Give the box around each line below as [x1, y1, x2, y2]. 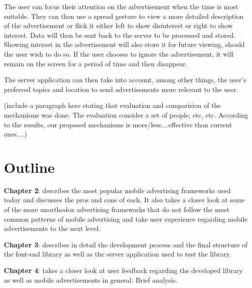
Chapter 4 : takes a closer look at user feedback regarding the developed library [4, 265, 243, 275]
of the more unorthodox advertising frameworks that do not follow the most [4, 204, 230, 214]
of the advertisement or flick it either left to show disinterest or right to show [4, 20, 233, 30]
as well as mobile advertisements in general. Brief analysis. [4, 274, 178, 285]
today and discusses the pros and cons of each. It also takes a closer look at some [4, 195, 245, 205]
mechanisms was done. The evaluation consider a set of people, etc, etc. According [4, 109, 248, 120]
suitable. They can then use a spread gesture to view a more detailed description [4, 11, 244, 21]
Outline [4, 157, 55, 177]
